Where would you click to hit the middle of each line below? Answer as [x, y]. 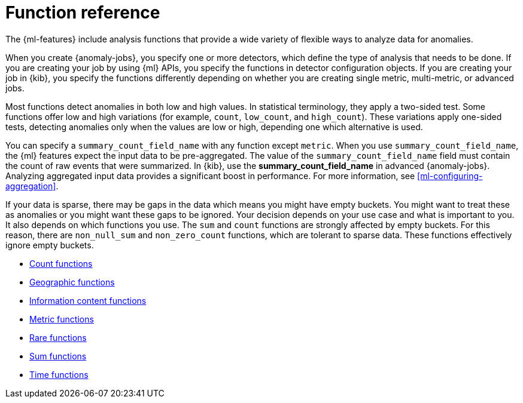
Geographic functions [72, 282]
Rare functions [58, 337]
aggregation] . [32, 186]
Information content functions [88, 300]
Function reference [83, 13]
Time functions [59, 374]
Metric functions [62, 319]
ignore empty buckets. [50, 245]
